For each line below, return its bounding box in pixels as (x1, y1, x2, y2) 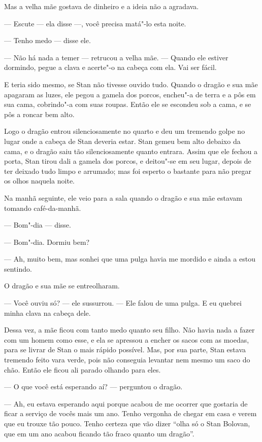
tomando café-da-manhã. (4, 202, 81, 213)
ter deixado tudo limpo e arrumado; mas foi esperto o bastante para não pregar (4, 165, 252, 176)
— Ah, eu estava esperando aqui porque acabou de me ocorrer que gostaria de (4, 398, 248, 409)
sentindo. (4, 263, 32, 274)
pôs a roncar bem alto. (4, 108, 75, 119)
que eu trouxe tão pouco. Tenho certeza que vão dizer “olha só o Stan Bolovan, (4, 418, 250, 428)
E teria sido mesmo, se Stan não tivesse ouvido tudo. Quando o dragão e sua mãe (4, 79, 258, 89)
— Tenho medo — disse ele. (4, 35, 91, 46)
